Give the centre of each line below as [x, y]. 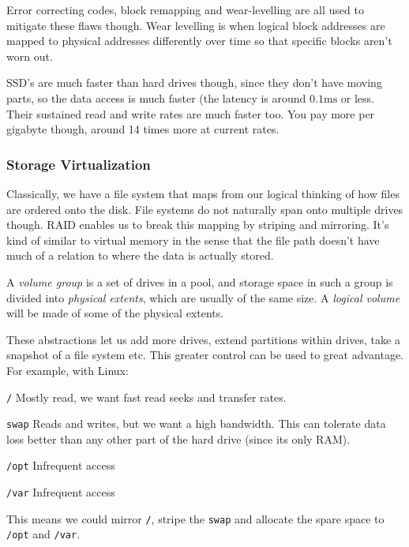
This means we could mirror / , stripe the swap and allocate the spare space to [195, 518]
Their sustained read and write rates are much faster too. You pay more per [191, 113]
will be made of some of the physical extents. [115, 313]
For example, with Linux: [68, 370]
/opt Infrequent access [61, 465]
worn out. [30, 56]
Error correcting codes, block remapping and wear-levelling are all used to [185, 9]
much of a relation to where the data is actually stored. [140, 255]
